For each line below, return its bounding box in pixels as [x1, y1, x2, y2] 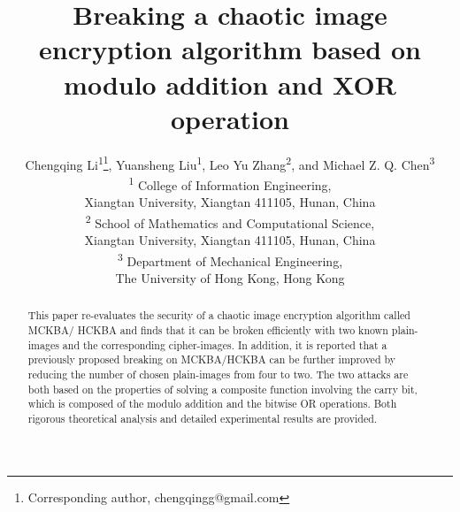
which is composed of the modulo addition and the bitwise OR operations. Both [27, 396, 397, 411]
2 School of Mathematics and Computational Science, [85, 210, 375, 232]
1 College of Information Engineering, [128, 172, 332, 194]
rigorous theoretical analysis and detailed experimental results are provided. [27, 410, 378, 425]
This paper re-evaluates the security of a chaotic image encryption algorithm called [27, 308, 410, 323]
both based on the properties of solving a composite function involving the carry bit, [27, 381, 418, 396]
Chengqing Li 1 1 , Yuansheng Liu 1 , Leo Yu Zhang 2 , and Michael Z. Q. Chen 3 [25, 152, 435, 173]
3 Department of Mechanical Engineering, [117, 248, 343, 270]
